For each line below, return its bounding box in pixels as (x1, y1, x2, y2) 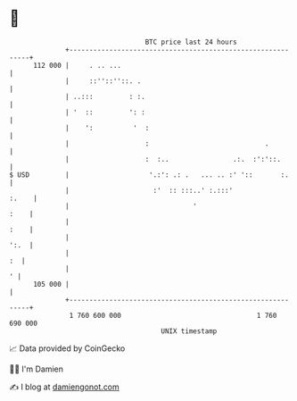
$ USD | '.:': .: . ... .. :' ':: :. (9, 170, 290, 180)
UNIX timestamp (161, 326, 218, 336)
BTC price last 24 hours (144, 38, 238, 46)
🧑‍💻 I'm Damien (9, 363, 64, 374)
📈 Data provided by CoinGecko (9, 343, 126, 354)
